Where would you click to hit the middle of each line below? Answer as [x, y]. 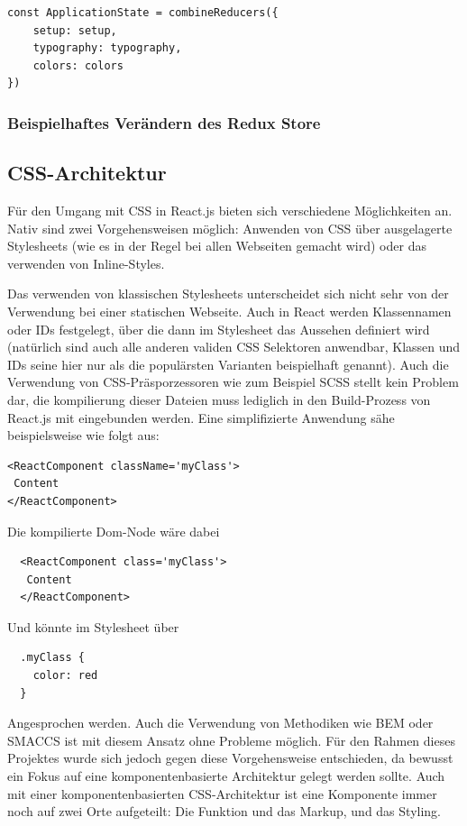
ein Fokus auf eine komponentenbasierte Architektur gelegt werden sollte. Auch [226, 776]
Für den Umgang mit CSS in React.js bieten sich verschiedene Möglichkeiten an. [230, 211]
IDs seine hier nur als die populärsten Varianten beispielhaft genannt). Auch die [228, 364]
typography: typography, [107, 48]
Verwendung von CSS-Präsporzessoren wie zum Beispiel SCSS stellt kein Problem [233, 382]
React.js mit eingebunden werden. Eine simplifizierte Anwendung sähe [201, 417]
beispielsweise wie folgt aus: [83, 435]
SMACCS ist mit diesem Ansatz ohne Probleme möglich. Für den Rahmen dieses [231, 740]
